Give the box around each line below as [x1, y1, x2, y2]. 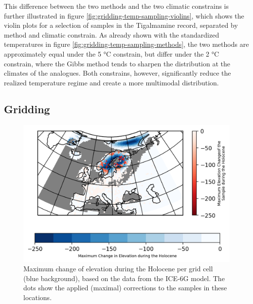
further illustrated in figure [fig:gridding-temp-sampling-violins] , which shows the [4, 10, 244, 20]
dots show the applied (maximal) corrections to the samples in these [23, 283, 227, 293]
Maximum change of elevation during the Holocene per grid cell [23, 263, 213, 274]
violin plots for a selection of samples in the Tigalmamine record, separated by [4, 20, 238, 30]
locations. [23, 292, 52, 303]
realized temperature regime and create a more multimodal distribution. [4, 77, 219, 87]
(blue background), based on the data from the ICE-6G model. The [23, 273, 225, 283]
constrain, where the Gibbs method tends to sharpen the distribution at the [4, 58, 231, 68]
